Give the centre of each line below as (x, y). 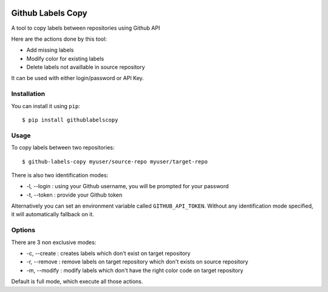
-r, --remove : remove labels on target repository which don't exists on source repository (137, 262)
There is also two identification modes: (60, 175)
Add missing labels (50, 50)
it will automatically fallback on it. (53, 214)
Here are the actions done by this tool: (59, 39)
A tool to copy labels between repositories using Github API (86, 28)
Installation (28, 94)
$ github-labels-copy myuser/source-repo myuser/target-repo (115, 161)
